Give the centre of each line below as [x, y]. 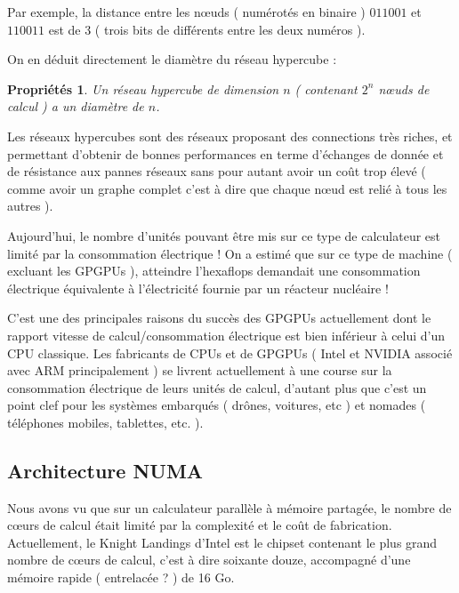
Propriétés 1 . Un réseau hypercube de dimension [143, 88]
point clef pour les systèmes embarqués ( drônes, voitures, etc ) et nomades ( [217, 405]
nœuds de [404, 88]
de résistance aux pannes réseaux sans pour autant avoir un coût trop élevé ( [217, 171]
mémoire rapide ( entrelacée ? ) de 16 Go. [121, 577]
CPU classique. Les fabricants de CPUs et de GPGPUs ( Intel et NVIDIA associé [230, 353]
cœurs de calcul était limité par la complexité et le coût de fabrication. [200, 525]
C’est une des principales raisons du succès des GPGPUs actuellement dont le [219, 318]
